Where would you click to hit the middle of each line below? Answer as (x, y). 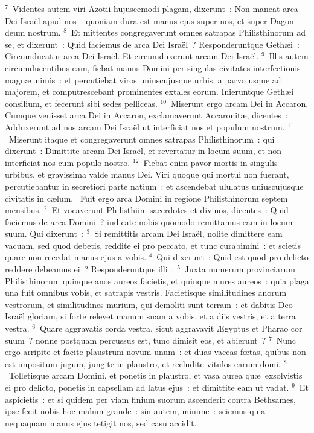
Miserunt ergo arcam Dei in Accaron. (240, 103)
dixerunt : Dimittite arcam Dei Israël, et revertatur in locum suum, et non (143, 151)
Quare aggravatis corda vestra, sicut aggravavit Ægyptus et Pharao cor (171, 328)
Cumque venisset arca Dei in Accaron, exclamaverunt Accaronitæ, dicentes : (146, 115)
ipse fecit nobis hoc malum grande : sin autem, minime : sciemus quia (135, 411)
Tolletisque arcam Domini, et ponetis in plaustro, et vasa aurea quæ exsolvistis (155, 375)
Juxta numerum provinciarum (240, 269)
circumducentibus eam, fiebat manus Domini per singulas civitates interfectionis (153, 67)
